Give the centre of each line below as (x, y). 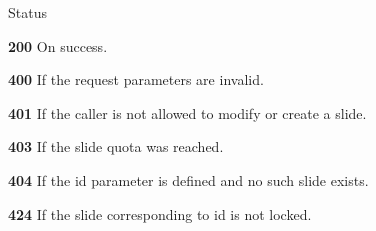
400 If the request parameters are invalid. (136, 79)
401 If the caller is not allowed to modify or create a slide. (187, 112)
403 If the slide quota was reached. (116, 146)
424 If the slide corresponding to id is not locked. (160, 213)
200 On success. (58, 45)
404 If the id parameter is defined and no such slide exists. (188, 179)
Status (27, 12)
